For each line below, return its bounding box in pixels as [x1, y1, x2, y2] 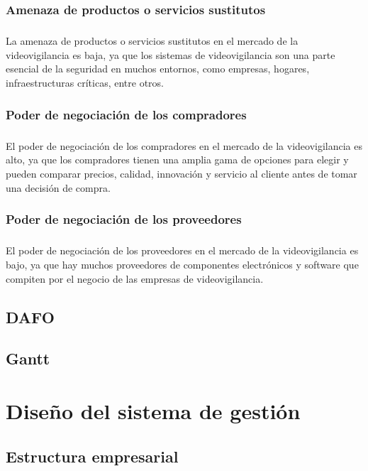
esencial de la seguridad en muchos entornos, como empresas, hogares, [6, 61, 310, 76]
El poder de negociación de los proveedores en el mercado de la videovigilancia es [6, 243, 359, 258]
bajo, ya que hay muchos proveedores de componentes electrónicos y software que [6, 257, 359, 271]
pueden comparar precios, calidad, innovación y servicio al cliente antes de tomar [6, 166, 357, 180]
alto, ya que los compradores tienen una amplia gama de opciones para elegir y [6, 152, 349, 167]
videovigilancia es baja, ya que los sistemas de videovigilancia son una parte [6, 47, 335, 62]
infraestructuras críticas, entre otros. [6, 75, 164, 90]
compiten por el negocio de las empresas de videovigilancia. [6, 271, 264, 286]
